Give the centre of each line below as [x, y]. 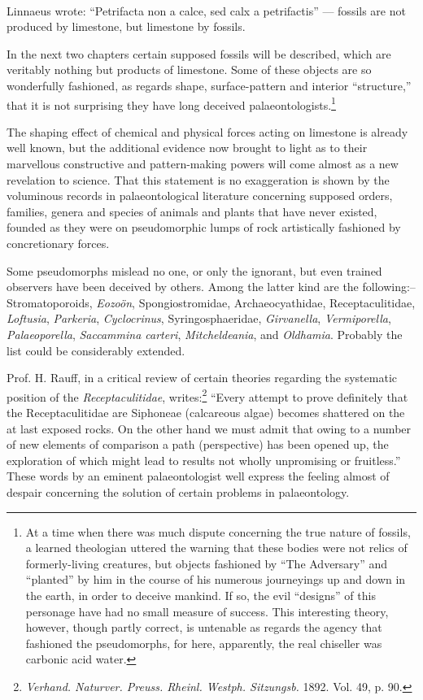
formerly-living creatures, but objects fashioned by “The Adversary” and [207, 563]
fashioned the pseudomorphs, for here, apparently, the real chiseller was [204, 643]
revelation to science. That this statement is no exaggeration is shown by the [198, 179]
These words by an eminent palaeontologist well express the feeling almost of [198, 476]
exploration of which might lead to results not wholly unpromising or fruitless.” [204, 460]
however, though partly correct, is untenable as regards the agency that [204, 627]
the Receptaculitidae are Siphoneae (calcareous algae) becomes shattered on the [206, 412]
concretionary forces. [58, 243]
